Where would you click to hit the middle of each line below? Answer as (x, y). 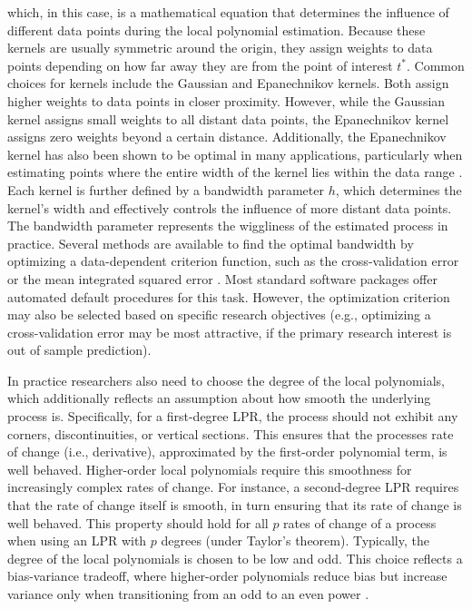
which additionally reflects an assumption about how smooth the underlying (219, 398)
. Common (436, 65)
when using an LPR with (77, 540)
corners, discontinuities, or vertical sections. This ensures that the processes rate (231, 433)
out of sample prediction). (79, 350)
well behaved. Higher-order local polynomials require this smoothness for (210, 469)
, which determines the (398, 189)
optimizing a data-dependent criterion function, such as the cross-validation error (233, 261)
